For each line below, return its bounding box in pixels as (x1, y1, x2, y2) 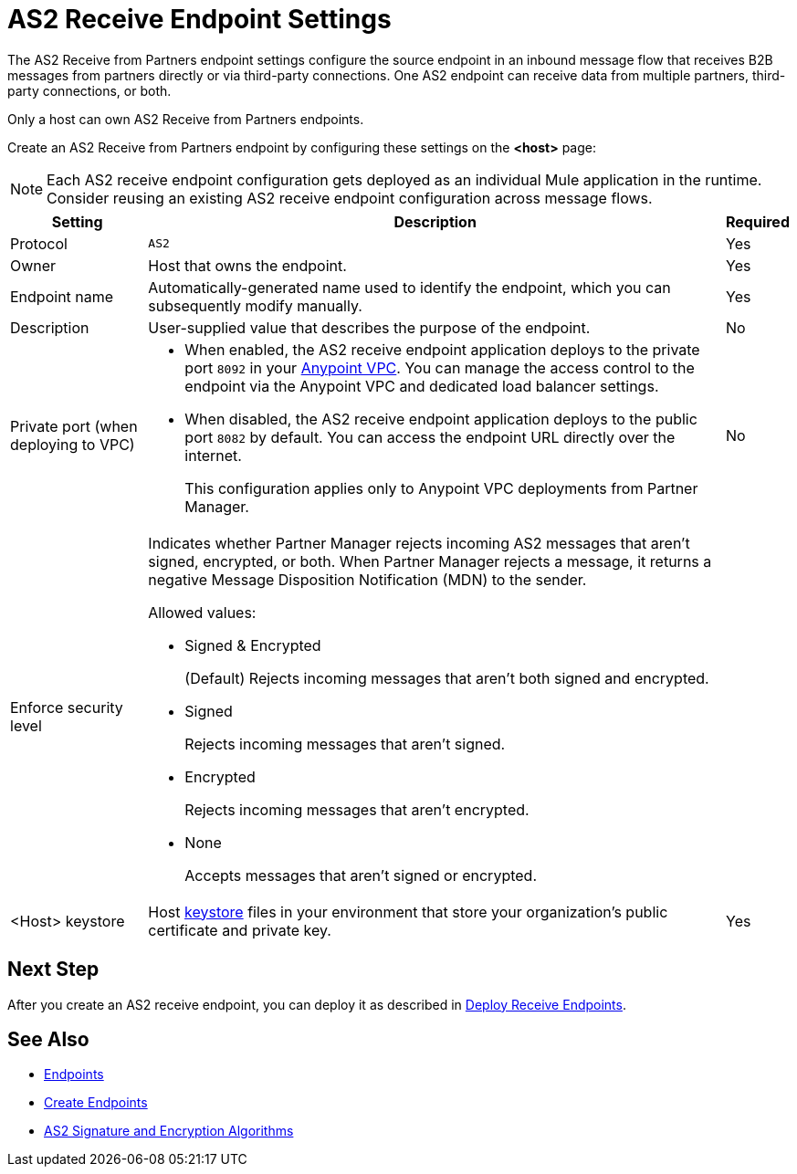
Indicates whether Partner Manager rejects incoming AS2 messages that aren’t (148, 533, 690, 552)
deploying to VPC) (10, 435, 135, 454)
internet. (184, 445, 242, 465)
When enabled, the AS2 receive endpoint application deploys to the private (184, 340, 700, 359)
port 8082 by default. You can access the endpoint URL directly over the (184, 427, 676, 446)
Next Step (7, 958, 100, 981)
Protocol (10, 234, 68, 253)
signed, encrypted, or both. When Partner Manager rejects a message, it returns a (148, 551, 712, 571)
